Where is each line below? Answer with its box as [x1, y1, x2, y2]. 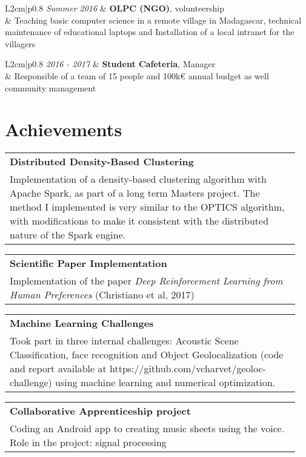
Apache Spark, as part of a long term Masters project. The [10, 186, 260, 200]
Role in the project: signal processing [10, 435, 167, 450]
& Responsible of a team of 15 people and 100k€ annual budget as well [5, 69, 269, 82]
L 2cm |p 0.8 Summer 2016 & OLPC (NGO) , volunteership [5, 2, 225, 14]
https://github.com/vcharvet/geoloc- [109, 361, 266, 376]
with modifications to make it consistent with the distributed [10, 214, 269, 228]
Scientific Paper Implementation [10, 256, 167, 271]
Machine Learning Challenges [10, 316, 154, 330]
